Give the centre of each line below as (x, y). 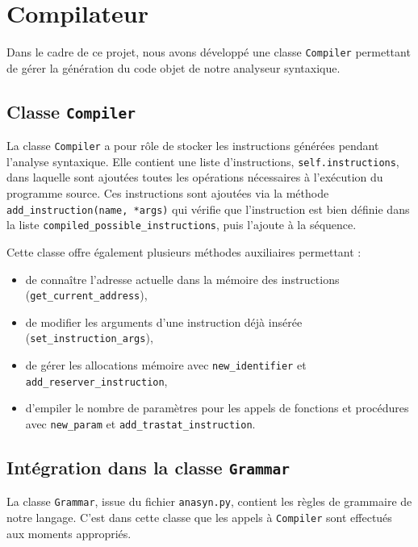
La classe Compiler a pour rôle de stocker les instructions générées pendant (193, 146)
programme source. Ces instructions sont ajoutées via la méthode (168, 193)
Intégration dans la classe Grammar (148, 468)
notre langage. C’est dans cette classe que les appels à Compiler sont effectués (199, 518)
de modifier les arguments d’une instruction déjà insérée (164, 322)
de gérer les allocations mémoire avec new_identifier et (166, 365)
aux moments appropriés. (69, 533)
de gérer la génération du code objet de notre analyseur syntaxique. (173, 67)
